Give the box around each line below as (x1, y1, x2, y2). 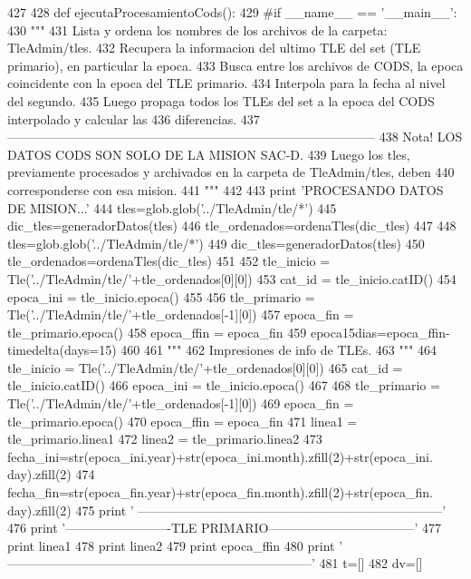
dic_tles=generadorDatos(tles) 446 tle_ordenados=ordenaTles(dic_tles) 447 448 (7, 216, 457, 235)
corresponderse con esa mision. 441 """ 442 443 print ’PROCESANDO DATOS (7, 180, 444, 199)
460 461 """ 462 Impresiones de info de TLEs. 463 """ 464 (120, 340, 437, 359)
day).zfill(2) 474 (7, 465, 95, 484)
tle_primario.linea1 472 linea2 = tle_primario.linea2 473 (7, 429, 322, 448)
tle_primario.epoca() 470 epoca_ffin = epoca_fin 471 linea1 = (7, 411, 358, 430)
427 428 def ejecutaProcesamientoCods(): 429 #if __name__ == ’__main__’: (7, 3, 457, 21)
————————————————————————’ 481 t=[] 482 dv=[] (7, 554, 423, 573)
